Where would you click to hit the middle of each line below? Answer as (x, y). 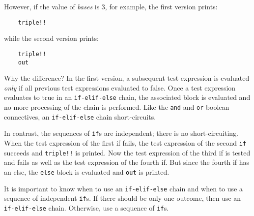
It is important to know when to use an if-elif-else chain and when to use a (123, 188)
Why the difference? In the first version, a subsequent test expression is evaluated (127, 78)
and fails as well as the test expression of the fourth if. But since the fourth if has (127, 162)
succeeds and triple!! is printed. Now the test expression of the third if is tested (127, 152)
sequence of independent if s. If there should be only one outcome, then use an (123, 198)
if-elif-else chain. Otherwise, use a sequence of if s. (86, 207)
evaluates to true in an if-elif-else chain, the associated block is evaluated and (127, 97)
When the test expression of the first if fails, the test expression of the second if (125, 142)
